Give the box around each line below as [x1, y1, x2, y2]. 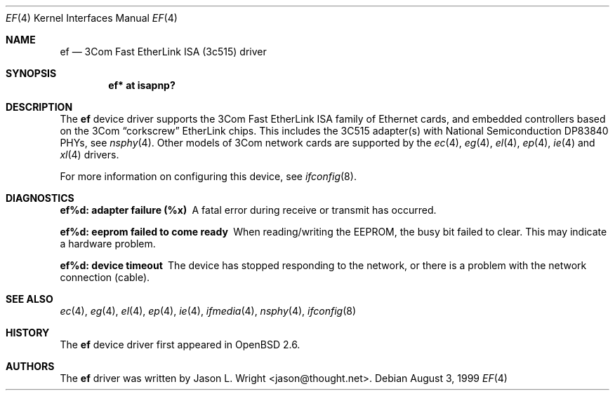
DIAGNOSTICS [6, 192, 74, 204]
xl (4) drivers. [60, 149, 119, 161]
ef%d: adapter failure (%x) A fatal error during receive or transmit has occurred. [60, 204, 437, 216]
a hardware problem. [60, 238, 156, 250]
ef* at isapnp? [108, 79, 176, 91]
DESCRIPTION [6, 101, 73, 113]
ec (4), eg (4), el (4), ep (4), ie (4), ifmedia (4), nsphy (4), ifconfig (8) [60, 305, 357, 317]
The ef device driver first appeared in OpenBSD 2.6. [60, 339, 300, 350]
